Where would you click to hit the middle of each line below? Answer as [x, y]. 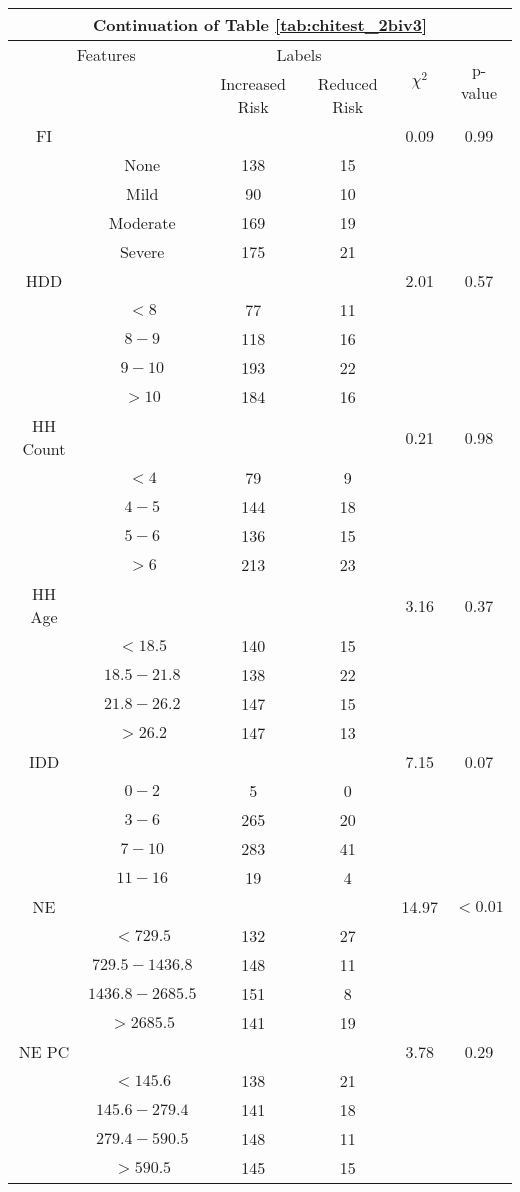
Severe [142, 251]
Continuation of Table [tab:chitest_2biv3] [260, 24]
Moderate [142, 222]
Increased [253, 83]
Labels [299, 54]
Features [106, 54]
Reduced [347, 83]
